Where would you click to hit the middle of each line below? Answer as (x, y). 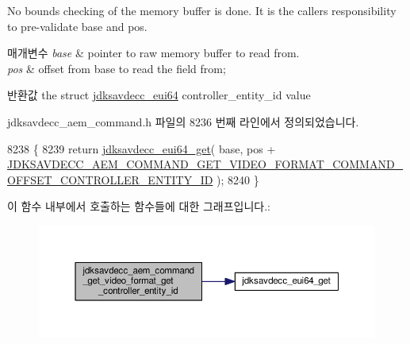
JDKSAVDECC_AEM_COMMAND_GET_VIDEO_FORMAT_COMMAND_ (205, 164)
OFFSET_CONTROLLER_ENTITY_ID (110, 179)
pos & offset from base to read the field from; (117, 68)
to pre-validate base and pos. (77, 26)
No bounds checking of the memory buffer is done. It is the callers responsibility (202, 10)
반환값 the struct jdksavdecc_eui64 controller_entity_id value (159, 95)
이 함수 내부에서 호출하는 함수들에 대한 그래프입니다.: (139, 206)
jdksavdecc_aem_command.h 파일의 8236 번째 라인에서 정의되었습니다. (183, 121)
